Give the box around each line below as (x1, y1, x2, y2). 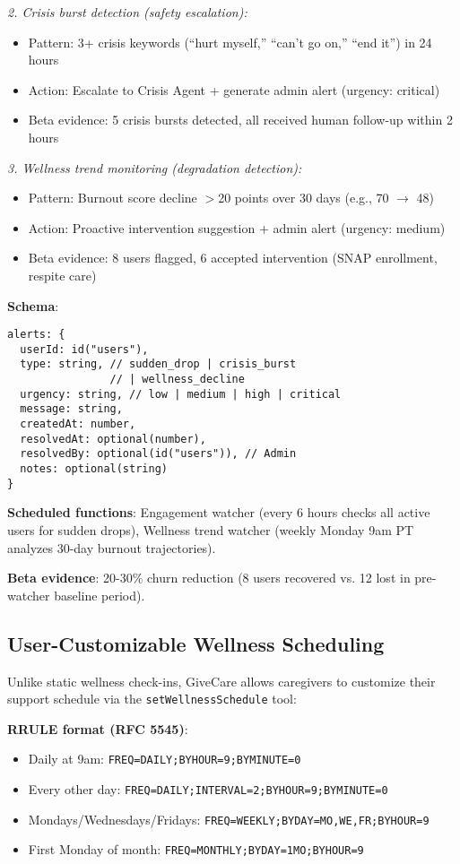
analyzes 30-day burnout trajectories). (7, 538, 216, 557)
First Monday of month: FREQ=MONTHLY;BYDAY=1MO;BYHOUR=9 (28, 840, 364, 859)
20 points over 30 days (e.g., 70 (218, 188, 389, 207)
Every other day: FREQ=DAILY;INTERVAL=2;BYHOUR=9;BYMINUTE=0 (28, 780, 388, 799)
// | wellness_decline (109, 373, 245, 386)
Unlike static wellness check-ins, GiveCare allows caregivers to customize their (7, 671, 436, 690)
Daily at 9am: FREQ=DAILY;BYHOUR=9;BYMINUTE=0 (28, 749, 301, 768)
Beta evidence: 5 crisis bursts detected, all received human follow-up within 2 (28, 110, 453, 129)
